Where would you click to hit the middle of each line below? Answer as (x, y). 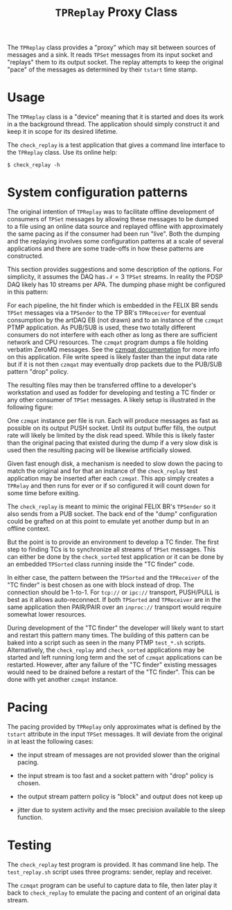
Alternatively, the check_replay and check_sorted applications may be (106, 650)
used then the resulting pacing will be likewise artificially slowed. (99, 450)
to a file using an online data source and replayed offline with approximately (115, 227)
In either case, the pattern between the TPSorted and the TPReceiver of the (113, 578)
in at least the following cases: (51, 741)
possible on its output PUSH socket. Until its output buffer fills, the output (111, 428)
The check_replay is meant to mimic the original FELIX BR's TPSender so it (111, 506)
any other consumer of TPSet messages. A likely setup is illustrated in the (111, 400)
